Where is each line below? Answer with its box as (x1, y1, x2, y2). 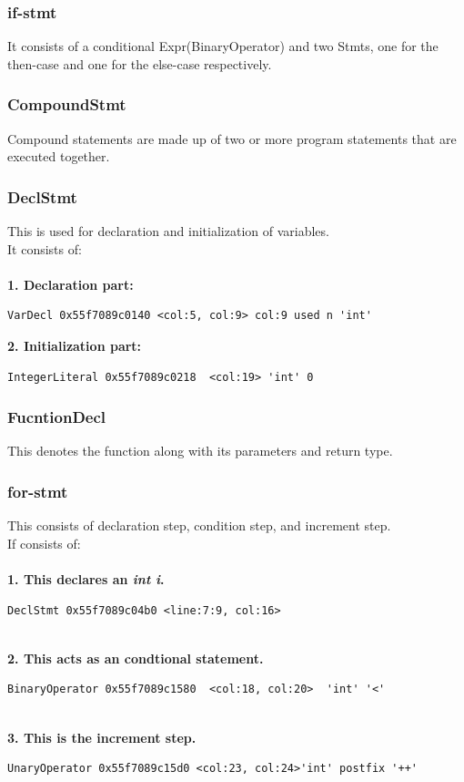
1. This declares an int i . (7, 570, 165, 588)
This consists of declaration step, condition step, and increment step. (7, 516, 391, 535)
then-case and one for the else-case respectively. (7, 54, 272, 73)
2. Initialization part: (7, 336, 142, 355)
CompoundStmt (7, 93, 126, 116)
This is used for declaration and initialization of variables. (7, 221, 329, 241)
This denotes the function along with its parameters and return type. (7, 441, 393, 460)
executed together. (7, 147, 110, 166)
